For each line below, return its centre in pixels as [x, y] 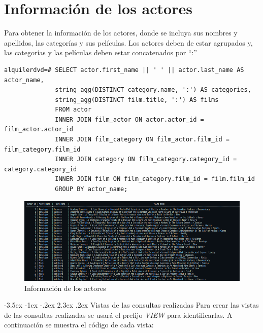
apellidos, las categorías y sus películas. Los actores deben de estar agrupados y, [128, 42]
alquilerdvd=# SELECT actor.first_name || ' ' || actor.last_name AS [124, 70]
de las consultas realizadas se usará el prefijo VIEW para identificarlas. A [118, 314]
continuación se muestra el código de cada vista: [79, 325]
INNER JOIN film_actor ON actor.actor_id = [129, 119]
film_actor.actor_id [39, 129]
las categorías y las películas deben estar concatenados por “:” [101, 52]
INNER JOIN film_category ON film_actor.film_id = [142, 140]
